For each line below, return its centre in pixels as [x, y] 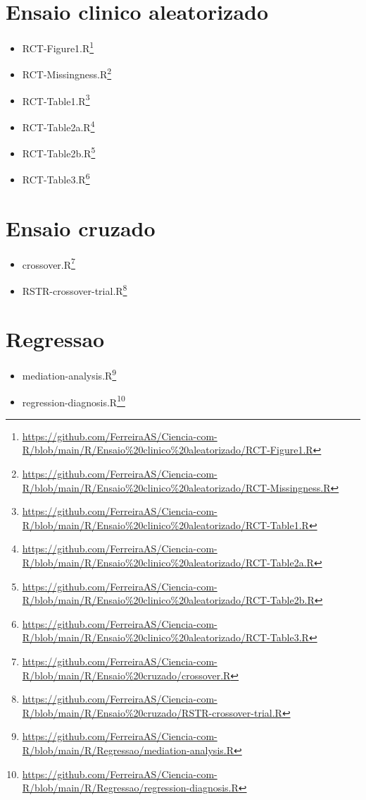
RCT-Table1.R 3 [56, 99]
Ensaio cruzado [81, 228]
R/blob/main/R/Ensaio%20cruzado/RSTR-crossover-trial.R [152, 712]
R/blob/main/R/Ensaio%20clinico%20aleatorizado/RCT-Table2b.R [168, 600]
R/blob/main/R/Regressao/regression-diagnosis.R [130, 788]
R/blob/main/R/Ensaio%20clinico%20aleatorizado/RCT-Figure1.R [168, 450]
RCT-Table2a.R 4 [58, 126]
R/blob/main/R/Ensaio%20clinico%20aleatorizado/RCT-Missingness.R [176, 487]
